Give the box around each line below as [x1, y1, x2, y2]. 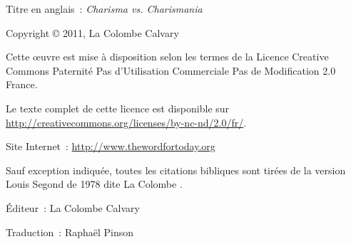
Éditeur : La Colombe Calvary [6, 200, 140, 215]
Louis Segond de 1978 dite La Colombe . [6, 176, 183, 191]
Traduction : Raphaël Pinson [6, 224, 134, 239]
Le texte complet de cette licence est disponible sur [6, 100, 230, 115]
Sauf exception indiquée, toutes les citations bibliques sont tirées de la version [6, 162, 346, 177]
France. [6, 77, 38, 92]
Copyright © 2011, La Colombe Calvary [6, 25, 179, 40]
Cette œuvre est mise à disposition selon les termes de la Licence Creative [6, 49, 329, 64]
